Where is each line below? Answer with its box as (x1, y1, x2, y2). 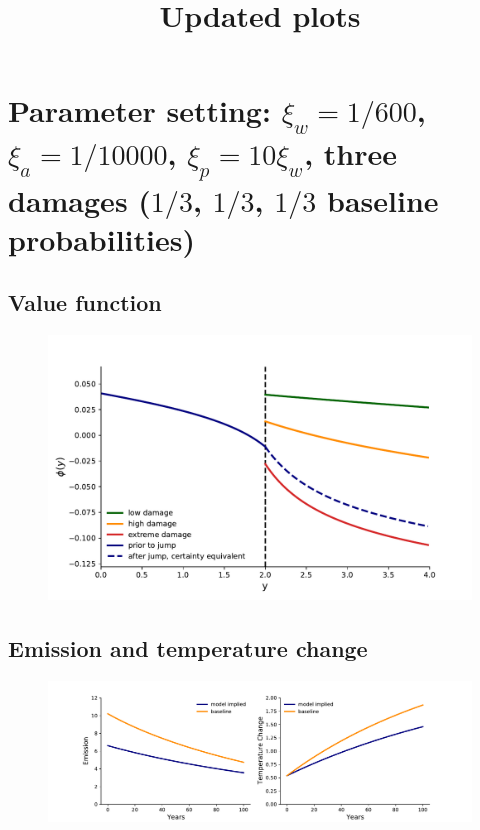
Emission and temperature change (8, 633, 368, 664)
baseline (327, 179, 439, 220)
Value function (8, 287, 162, 318)
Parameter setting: (8, 90, 271, 131)
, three (304, 132, 397, 173)
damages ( (8, 179, 151, 220)
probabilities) (8, 218, 195, 259)
